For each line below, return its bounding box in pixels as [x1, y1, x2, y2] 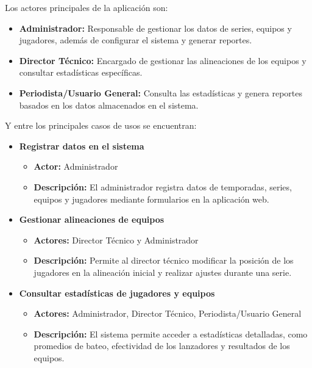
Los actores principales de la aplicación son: [5, 1, 168, 13]
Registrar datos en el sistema [19, 139, 144, 152]
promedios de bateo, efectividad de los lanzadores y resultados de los [34, 339, 290, 352]
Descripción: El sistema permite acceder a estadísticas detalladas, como [34, 327, 308, 340]
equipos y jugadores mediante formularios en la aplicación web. [34, 192, 269, 205]
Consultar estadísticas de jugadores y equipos [19, 286, 215, 299]
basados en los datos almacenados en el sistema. [19, 98, 199, 111]
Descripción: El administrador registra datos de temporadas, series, [34, 180, 292, 193]
